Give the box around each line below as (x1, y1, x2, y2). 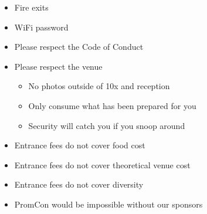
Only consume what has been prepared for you (28, 99, 196, 111)
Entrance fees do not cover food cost (14, 139, 145, 151)
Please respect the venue (14, 60, 103, 72)
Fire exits (14, 1, 49, 13)
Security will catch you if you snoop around (28, 119, 185, 131)
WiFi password (14, 21, 69, 33)
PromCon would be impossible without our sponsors (14, 198, 203, 210)
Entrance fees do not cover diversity (14, 178, 144, 191)
